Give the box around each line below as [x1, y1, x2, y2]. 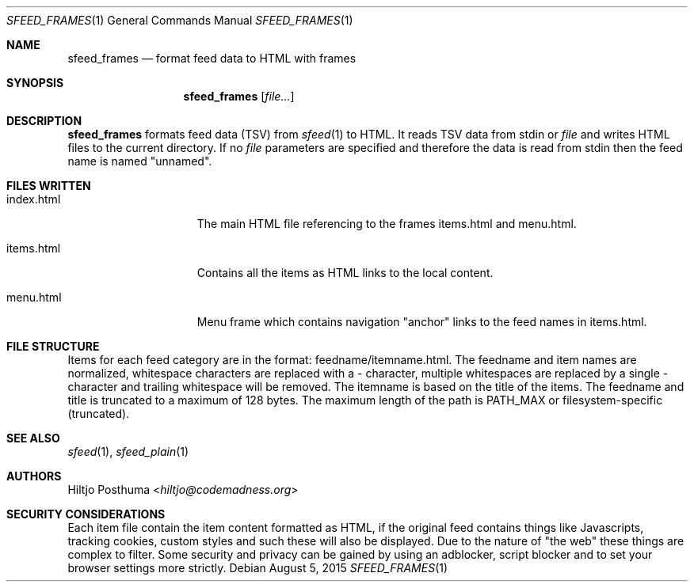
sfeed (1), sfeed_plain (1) [67, 445, 189, 458]
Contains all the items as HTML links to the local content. [196, 266, 494, 279]
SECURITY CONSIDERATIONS [6, 507, 166, 521]
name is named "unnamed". [67, 154, 212, 168]
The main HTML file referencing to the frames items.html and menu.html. [196, 217, 577, 230]
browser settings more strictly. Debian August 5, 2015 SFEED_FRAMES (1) [67, 561, 448, 575]
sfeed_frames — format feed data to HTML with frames [67, 51, 357, 65]
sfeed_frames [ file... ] [183, 89, 295, 103]
